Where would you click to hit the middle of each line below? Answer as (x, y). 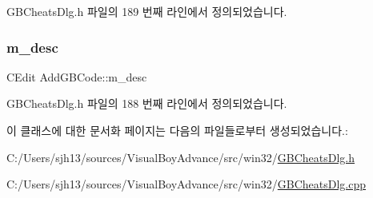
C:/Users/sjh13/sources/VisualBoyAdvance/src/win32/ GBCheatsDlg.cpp (186, 184)
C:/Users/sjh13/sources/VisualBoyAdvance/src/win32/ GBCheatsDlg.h (181, 157)
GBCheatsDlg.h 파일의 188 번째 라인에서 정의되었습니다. (147, 103)
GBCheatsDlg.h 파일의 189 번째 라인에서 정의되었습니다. (147, 11)
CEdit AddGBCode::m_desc (77, 76)
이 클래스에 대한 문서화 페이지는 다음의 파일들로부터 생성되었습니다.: (177, 130)
